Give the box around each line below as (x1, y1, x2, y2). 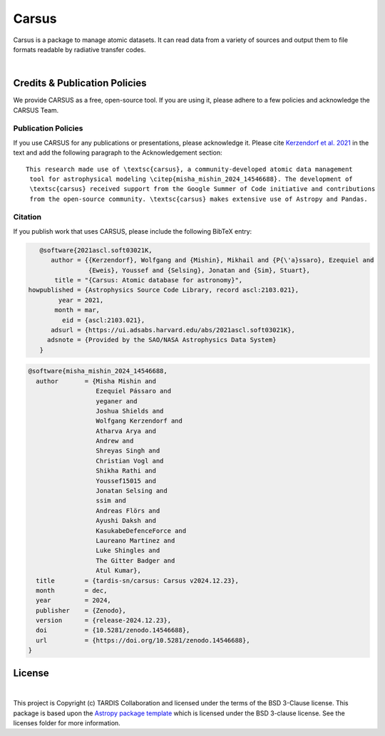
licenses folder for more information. (13, 718, 120, 727)
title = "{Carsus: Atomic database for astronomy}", (54, 276, 243, 284)
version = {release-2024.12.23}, (36, 616, 171, 625)
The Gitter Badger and (96, 556, 175, 564)
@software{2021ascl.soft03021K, (39, 246, 153, 254)
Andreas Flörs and (96, 507, 160, 514)
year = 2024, (36, 596, 112, 605)
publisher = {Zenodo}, (36, 606, 126, 614)
